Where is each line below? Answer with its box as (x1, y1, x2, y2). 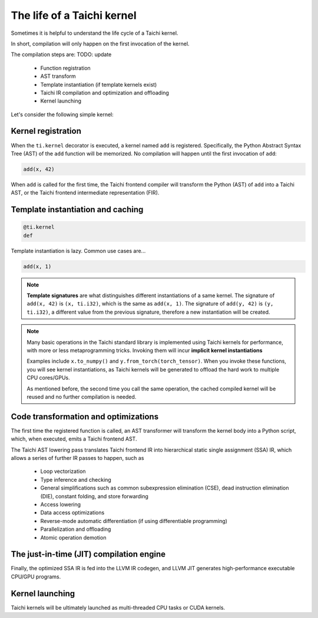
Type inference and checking (40, 476, 111, 483)
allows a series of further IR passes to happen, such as (11, 455, 144, 462)
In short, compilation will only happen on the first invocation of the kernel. (11, 40, 190, 47)
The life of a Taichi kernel (11, 9, 137, 22)
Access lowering (40, 501, 81, 508)
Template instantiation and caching (11, 205, 144, 215)
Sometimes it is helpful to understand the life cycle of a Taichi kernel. (11, 29, 178, 37)
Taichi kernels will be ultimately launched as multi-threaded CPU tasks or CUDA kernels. (11, 604, 226, 611)
